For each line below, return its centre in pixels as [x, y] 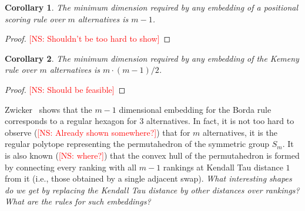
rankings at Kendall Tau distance [223, 167]
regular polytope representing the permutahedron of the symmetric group [137, 144]
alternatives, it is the [240, 132]
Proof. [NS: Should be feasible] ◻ [65, 89]
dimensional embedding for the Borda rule [195, 109]
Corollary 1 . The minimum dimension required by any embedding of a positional [152, 7]
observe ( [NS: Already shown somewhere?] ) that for [98, 132]
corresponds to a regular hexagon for [71, 121]
